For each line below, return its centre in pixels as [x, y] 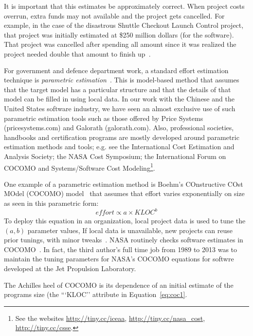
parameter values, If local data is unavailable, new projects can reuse [130, 230]
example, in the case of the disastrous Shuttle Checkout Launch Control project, [124, 25]
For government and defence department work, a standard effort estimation [116, 70]
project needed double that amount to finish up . [77, 53]
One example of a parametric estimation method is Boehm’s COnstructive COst [124, 184]
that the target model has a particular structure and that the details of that [117, 89]
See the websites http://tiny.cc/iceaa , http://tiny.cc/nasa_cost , [110, 318]
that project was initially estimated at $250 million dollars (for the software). [119, 34]
